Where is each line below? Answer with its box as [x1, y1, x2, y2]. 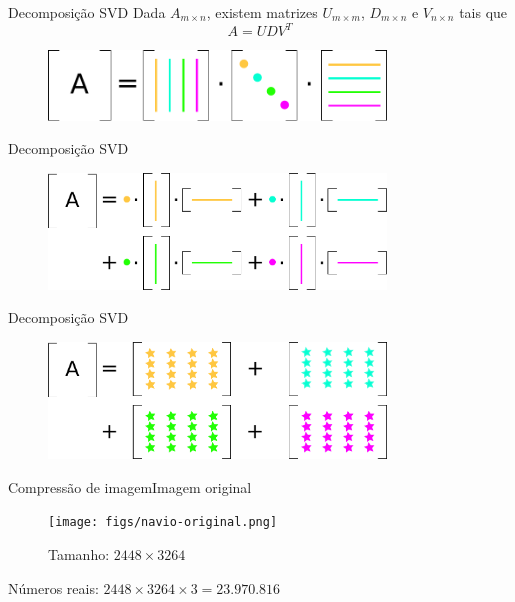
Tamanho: [48, 543, 110, 564]
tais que [459, 2, 508, 22]
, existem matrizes [206, 2, 318, 22]
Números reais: [8, 577, 99, 598]
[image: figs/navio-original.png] [48, 515, 278, 530]
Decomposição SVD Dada [8, 2, 166, 22]
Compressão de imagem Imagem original [8, 476, 252, 497]
